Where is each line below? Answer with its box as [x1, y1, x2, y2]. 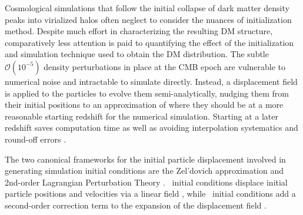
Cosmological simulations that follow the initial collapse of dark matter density [5, 2, 289, 14]
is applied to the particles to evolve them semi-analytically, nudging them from [5, 87, 289, 99]
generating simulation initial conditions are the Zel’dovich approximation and [5, 164, 284, 177]
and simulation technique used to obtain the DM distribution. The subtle [5, 48, 269, 60]
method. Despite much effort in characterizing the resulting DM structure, [5, 25, 273, 37]
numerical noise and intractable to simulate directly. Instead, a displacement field [5, 75, 298, 87]
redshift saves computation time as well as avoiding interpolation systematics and [5, 121, 298, 134]
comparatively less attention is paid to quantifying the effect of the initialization [5, 36, 294, 48]
